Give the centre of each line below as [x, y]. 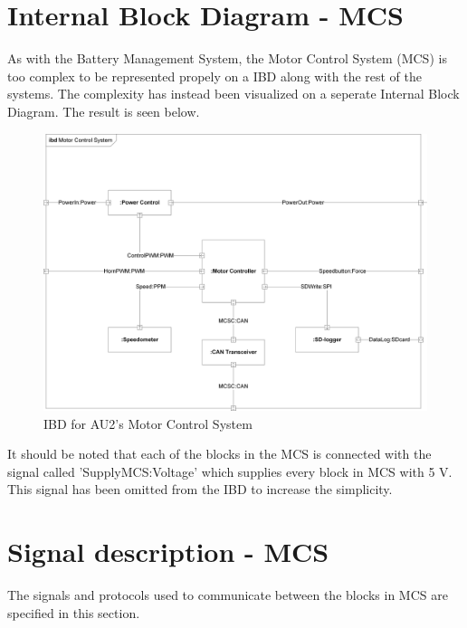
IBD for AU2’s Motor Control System [148, 423]
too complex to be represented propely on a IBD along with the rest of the [215, 76]
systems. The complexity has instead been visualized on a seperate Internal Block [233, 94]
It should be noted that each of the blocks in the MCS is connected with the [219, 454]
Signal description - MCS [168, 552]
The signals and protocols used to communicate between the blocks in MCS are [228, 595]
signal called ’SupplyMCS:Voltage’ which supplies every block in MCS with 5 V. [230, 471]
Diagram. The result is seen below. [104, 111]
